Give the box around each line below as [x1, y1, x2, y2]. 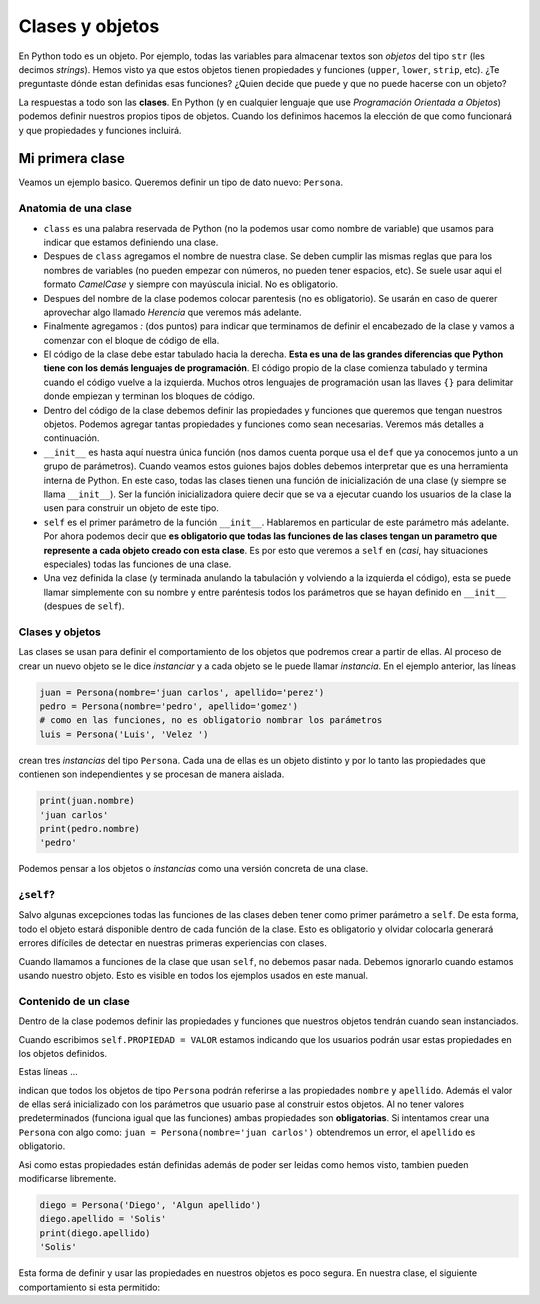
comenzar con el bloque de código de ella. [43, 334, 220, 346]
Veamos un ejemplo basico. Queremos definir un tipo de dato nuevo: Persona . [18, 176, 344, 189]
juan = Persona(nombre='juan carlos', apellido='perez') [39, 686, 325, 698]
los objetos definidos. [18, 1047, 108, 1059]
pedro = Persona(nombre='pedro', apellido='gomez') [39, 701, 299, 712]
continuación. [43, 432, 100, 444]
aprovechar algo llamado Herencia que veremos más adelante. [43, 306, 302, 318]
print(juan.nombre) [39, 795, 135, 807]
